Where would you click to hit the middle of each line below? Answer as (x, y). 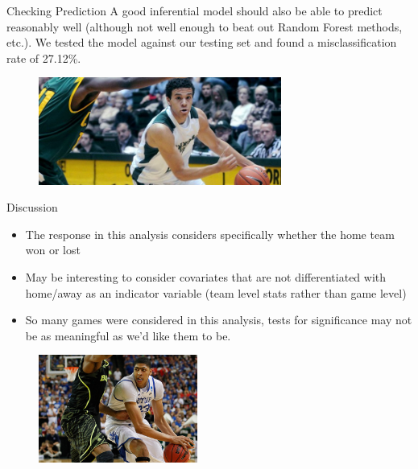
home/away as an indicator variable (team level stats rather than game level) (216, 292)
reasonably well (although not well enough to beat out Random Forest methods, (205, 26)
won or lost (53, 250)
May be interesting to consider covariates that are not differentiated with (206, 277)
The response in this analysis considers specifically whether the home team (210, 234)
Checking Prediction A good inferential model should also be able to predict (195, 10)
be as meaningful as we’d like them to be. (128, 335)
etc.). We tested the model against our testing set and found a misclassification (202, 42)
